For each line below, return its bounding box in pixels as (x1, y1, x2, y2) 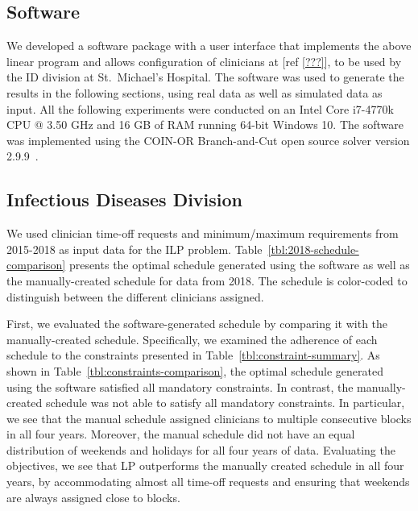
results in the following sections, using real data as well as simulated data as (6, 84, 383, 101)
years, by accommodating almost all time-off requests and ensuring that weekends (6, 473, 410, 490)
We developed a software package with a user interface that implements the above (6, 37, 412, 54)
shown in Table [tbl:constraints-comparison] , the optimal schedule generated (6, 362, 383, 379)
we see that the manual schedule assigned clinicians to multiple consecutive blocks (6, 409, 412, 426)
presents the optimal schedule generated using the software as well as (68, 256, 410, 273)
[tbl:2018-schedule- (267, 240, 359, 257)
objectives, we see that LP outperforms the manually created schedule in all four (6, 457, 404, 474)
